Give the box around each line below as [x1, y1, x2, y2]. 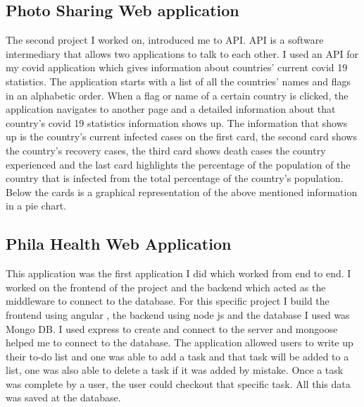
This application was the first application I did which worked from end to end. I [6, 266, 351, 281]
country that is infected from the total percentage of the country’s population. [6, 171, 344, 186]
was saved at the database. [6, 390, 121, 405]
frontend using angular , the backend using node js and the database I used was [6, 307, 350, 322]
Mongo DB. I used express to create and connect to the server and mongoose [6, 321, 338, 336]
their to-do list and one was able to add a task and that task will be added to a [6, 348, 349, 363]
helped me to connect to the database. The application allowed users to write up [6, 335, 353, 350]
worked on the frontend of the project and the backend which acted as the [6, 279, 326, 294]
